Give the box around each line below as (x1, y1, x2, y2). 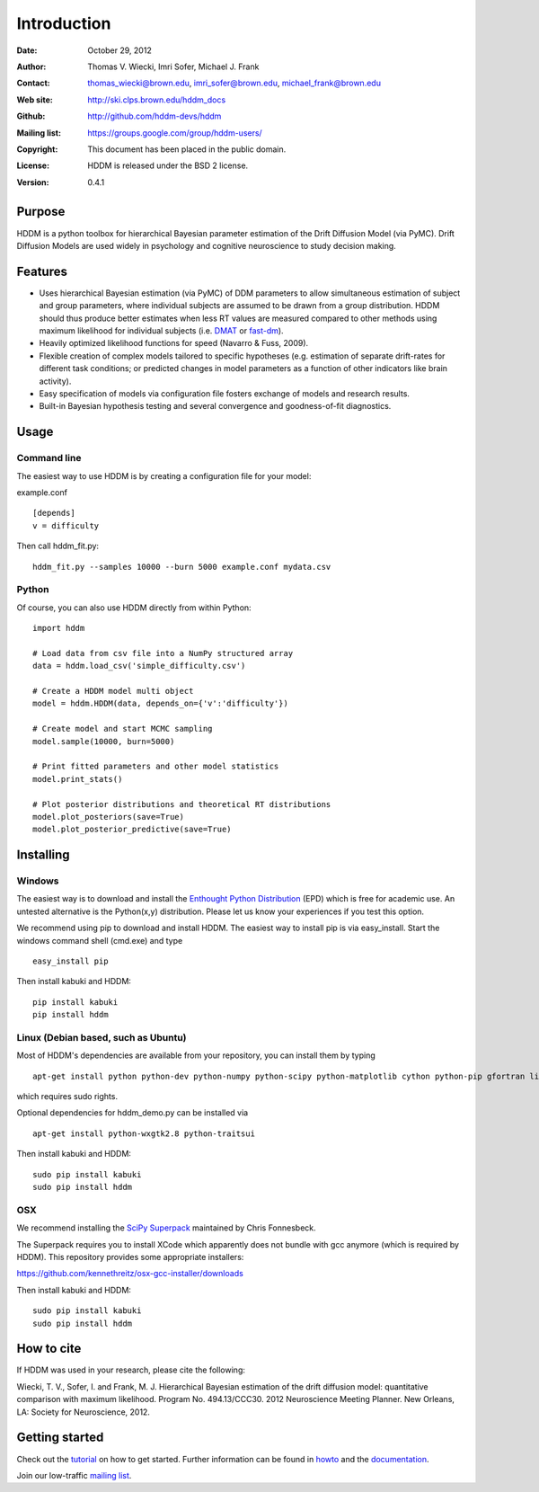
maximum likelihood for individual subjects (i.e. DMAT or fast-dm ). (39, 325, 284, 336)
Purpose (16, 204, 66, 219)
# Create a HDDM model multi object (32, 686, 194, 696)
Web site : (16, 94, 53, 105)
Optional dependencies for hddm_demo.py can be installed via (16, 1107, 249, 1118)
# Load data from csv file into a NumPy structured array (32, 648, 294, 658)
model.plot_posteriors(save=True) (32, 812, 184, 821)
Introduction (16, 13, 111, 33)
